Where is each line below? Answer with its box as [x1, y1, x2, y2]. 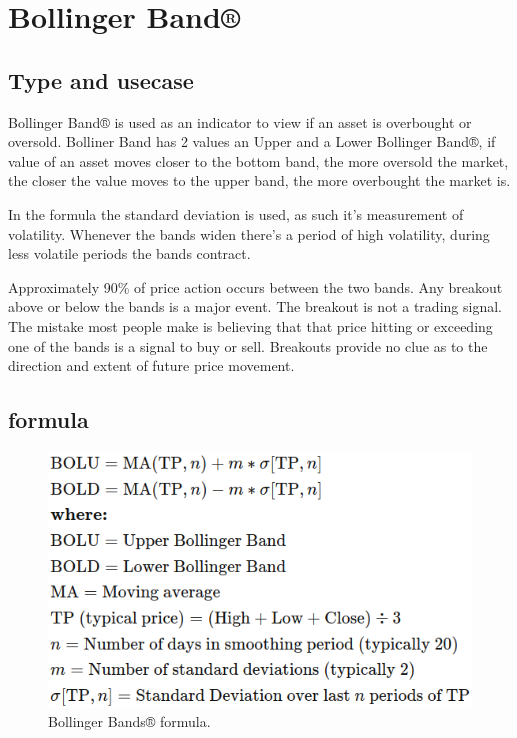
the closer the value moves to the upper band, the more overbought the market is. [8, 170, 511, 191]
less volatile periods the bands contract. [8, 243, 251, 264]
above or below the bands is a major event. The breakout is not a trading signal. [8, 296, 502, 317]
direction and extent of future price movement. [8, 355, 295, 376]
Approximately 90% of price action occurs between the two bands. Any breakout [8, 276, 503, 297]
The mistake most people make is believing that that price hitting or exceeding [8, 315, 493, 336]
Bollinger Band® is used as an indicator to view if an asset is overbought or [8, 111, 472, 132]
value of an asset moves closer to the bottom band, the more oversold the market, [8, 150, 509, 171]
